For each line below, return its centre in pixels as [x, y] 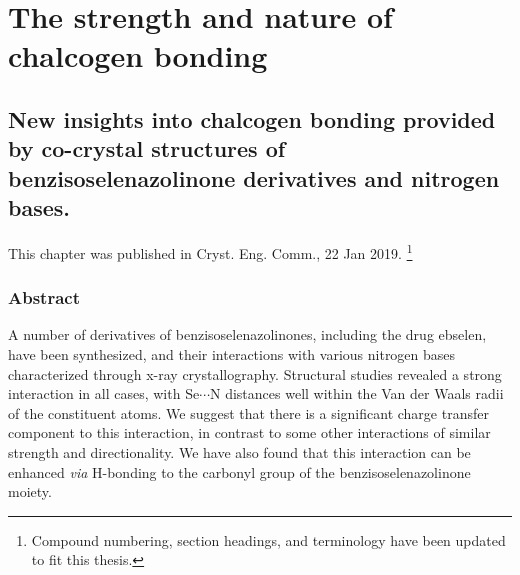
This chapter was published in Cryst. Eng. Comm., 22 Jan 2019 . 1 [210, 251]
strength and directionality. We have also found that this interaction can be [239, 451]
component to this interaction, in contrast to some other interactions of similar [249, 432]
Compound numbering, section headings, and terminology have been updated [268, 539]
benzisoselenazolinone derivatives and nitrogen [254, 177]
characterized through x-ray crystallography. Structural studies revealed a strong [255, 373]
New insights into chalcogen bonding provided [252, 118]
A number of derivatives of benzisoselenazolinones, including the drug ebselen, [247, 334]
